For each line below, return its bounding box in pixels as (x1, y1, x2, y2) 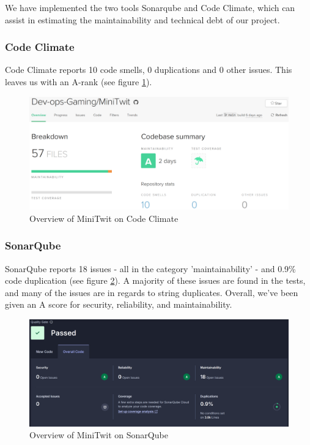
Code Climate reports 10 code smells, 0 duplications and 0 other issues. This (5, 63, 292, 76)
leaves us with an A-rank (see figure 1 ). (5, 75, 152, 88)
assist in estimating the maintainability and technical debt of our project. (5, 13, 280, 26)
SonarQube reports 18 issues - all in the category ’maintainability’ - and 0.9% (5, 262, 296, 275)
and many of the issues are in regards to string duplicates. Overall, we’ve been (5, 286, 298, 299)
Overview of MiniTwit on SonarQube (29, 428, 168, 441)
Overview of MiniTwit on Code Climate (29, 211, 179, 224)
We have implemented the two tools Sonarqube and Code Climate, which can (5, 1, 295, 13)
